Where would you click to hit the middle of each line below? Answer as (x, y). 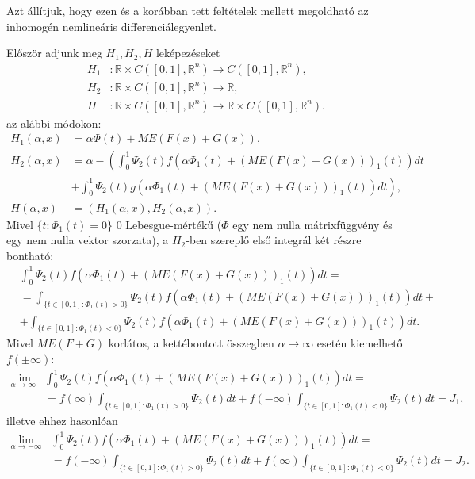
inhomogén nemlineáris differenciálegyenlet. (111, 26)
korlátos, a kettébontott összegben (191, 343)
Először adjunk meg (54, 53)
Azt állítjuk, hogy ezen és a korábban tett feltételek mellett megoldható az (188, 10)
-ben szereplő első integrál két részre (274, 240)
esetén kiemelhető (360, 343)
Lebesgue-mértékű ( (174, 224)
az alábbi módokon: (54, 123)
